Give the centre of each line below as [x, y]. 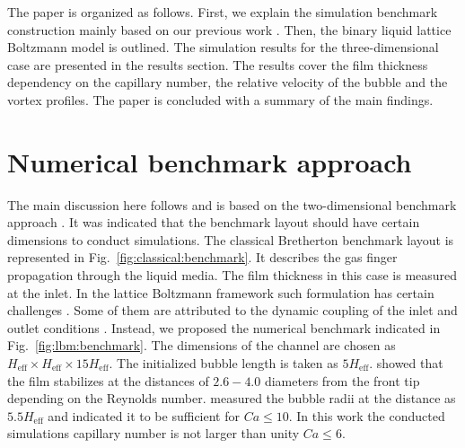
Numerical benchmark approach [210, 161]
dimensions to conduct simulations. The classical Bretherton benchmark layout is [231, 239]
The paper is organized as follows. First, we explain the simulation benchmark [223, 12]
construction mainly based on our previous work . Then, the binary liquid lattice [229, 29]
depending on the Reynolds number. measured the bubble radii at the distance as [232, 398]
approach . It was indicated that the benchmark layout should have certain [214, 222]
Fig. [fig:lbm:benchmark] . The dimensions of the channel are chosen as [202, 345]
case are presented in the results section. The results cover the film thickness [218, 64]
